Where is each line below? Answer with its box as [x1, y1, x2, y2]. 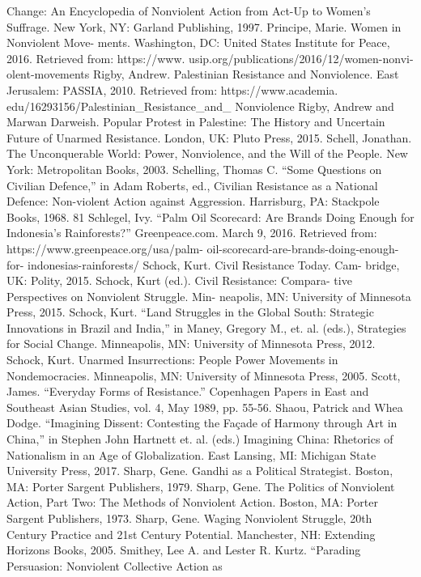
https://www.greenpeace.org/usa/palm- [6, 240, 203, 257]
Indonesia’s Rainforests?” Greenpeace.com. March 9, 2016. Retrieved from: [6, 224, 377, 241]
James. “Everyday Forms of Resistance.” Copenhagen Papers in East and [6, 383, 369, 400]
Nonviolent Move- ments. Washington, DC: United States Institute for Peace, [6, 34, 390, 51]
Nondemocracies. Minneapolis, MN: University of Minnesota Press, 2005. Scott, [6, 367, 401, 384]
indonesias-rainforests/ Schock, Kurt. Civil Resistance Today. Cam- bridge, [28, 256, 400, 273]
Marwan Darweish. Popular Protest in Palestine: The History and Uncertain [6, 113, 385, 130]
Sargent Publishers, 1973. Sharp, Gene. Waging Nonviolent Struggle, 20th [6, 510, 372, 526]
